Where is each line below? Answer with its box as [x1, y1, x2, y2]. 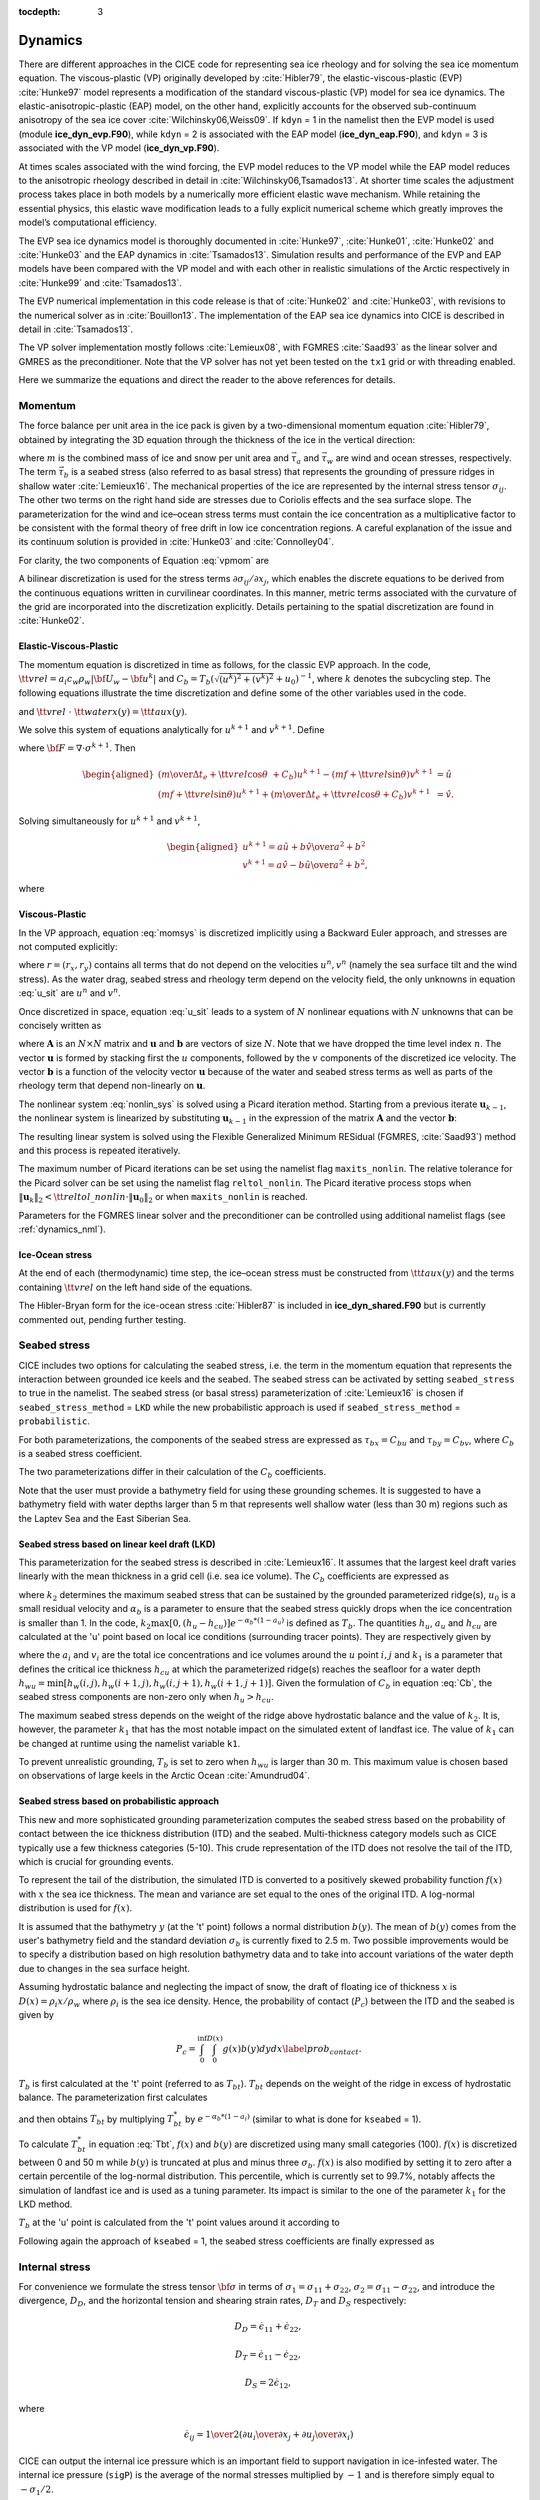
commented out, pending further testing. [18, 1313, 187, 1325]
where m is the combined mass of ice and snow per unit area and [18, 452, 290, 464]
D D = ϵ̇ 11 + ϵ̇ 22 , [234, 2321, 302, 2335]
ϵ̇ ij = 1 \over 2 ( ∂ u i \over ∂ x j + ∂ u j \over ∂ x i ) [183, 2429, 354, 2443]
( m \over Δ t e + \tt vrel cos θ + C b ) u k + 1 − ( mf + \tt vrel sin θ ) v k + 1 [157, 766, 434, 782]
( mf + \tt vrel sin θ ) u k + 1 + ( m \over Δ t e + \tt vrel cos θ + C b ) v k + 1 [157, 787, 431, 802]
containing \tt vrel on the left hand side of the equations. [18, 1281, 253, 1293]
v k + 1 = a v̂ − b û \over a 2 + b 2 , [242, 857, 369, 870]
